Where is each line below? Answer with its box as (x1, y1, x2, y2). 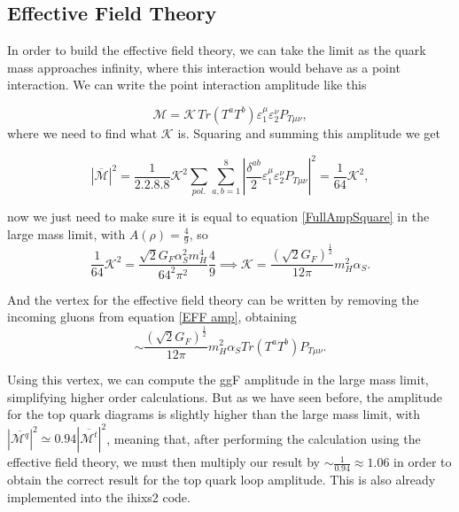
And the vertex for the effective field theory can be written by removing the (7, 290, 419, 308)
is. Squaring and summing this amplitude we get (177, 123, 440, 142)
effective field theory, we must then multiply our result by (7, 453, 320, 471)
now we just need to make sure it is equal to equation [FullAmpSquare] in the (7, 207, 430, 226)
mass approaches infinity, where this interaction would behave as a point (7, 58, 401, 76)
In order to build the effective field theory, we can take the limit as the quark (7, 41, 426, 59)
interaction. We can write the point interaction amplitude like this (7, 75, 367, 94)
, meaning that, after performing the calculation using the (106, 429, 421, 447)
